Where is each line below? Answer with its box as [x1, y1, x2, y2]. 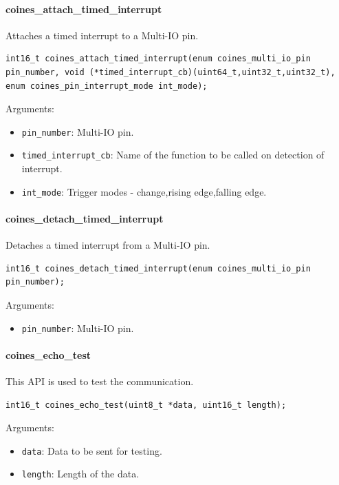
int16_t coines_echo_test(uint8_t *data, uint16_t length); [6, 400, 287, 410]
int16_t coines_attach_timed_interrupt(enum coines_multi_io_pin [6, 54, 311, 64]
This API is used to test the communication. [6, 373, 194, 388]
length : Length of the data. [21, 466, 140, 481]
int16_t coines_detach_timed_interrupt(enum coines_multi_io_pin [6, 263, 311, 274]
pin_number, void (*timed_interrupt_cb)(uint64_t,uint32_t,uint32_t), [6, 67, 336, 77]
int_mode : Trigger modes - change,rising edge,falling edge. [21, 184, 267, 198]
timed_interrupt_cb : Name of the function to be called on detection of [21, 147, 325, 162]
